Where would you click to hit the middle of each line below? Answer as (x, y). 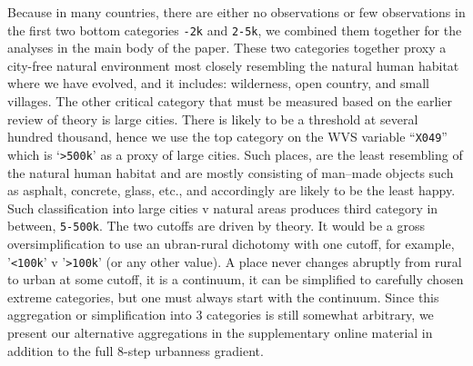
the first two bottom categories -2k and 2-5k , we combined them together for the (235, 30)
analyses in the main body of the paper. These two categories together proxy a (227, 48)
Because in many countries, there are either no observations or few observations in (236, 12)
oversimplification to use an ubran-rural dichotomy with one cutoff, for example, (231, 243)
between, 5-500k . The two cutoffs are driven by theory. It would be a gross (216, 226)
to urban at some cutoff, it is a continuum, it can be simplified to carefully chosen (236, 279)
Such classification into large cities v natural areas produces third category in (223, 208)
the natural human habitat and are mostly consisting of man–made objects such (231, 172)
